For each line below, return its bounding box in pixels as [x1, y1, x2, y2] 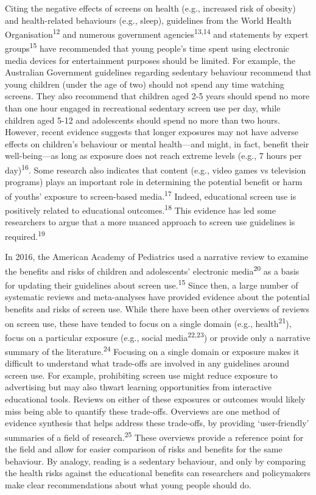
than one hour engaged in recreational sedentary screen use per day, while [5, 102, 281, 114]
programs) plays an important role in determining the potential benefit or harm [5, 175, 303, 188]
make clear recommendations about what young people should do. [5, 478, 251, 491]
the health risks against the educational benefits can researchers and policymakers [5, 466, 311, 479]
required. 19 [5, 228, 45, 242]
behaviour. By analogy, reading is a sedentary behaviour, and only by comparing [5, 454, 306, 467]
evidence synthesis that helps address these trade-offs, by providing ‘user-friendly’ [5, 416, 309, 429]
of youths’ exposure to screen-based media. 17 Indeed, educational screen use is [5, 188, 297, 202]
